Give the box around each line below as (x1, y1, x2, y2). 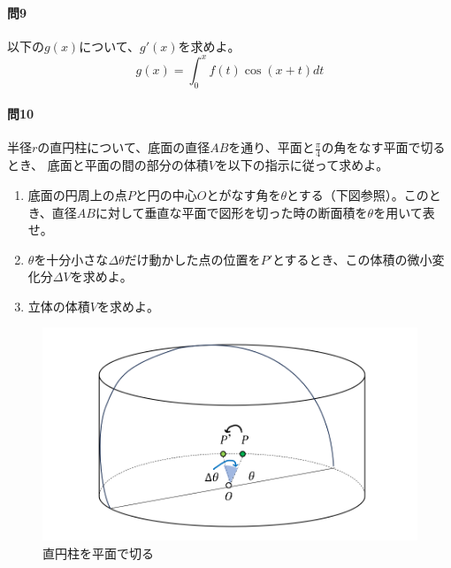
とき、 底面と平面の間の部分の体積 (7, 156, 209, 174)
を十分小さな (34, 249, 109, 268)
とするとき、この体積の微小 (271, 249, 432, 268)
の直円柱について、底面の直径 (37, 138, 210, 157)
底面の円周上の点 (27, 185, 127, 203)
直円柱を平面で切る (42, 543, 154, 562)
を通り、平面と (228, 138, 315, 157)
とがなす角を (206, 185, 281, 203)
